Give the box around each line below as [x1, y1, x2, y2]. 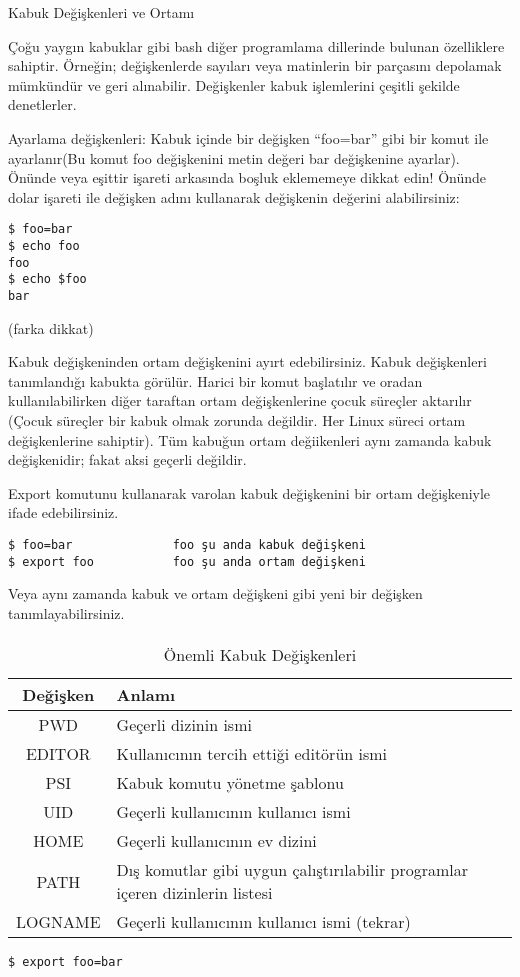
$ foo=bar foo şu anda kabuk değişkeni [8, 537, 366, 552]
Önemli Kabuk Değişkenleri [163, 643, 357, 667]
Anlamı [116, 683, 176, 707]
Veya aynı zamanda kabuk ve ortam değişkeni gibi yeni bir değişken [8, 583, 423, 604]
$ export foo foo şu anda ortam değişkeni [8, 554, 366, 569]
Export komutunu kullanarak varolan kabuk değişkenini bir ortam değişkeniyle [8, 482, 491, 503]
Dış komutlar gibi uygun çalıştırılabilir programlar [116, 858, 468, 882]
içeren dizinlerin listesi [116, 881, 273, 905]
